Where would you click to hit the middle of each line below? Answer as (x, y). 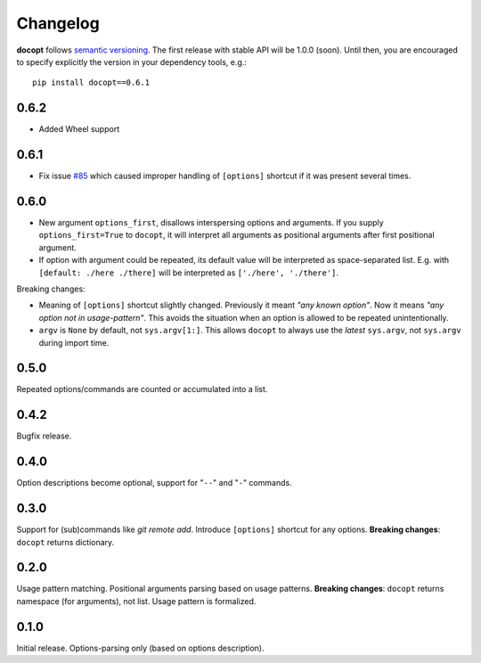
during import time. (74, 342)
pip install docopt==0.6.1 (91, 83)
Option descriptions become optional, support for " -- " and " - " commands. (155, 483)
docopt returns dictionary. (65, 542)
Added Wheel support (79, 129)
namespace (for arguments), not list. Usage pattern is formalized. (136, 601)
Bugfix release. (44, 436)
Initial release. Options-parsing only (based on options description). (140, 648)
